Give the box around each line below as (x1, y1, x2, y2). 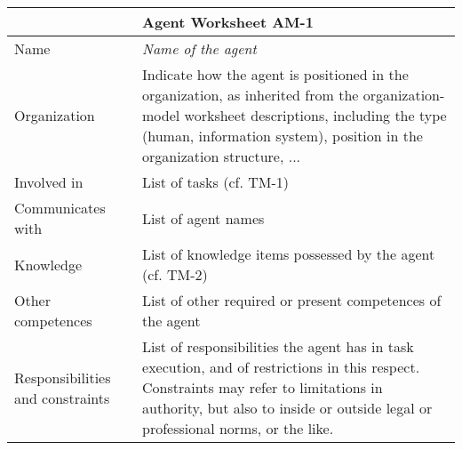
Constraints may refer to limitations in (142, 377, 383, 398)
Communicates (14, 197, 106, 218)
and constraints (14, 387, 110, 408)
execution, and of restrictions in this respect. (142, 357, 420, 377)
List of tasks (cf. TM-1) (142, 172, 289, 192)
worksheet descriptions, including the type (184, 105, 447, 125)
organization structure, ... (142, 146, 301, 166)
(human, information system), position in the (142, 125, 423, 146)
